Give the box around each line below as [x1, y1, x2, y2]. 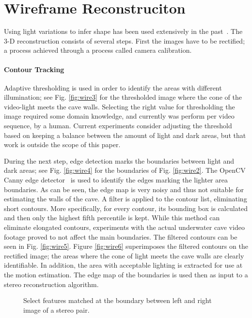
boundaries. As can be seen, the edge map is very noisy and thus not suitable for [4, 184, 244, 194]
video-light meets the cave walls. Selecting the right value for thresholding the [4, 101, 235, 111]
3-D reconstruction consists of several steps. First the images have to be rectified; [4, 35, 245, 45]
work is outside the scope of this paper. [4, 139, 121, 150]
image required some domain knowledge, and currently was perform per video [4, 111, 235, 121]
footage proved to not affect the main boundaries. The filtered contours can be [4, 231, 237, 242]
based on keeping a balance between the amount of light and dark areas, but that [4, 130, 246, 140]
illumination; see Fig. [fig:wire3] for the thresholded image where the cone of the [4, 92, 242, 102]
